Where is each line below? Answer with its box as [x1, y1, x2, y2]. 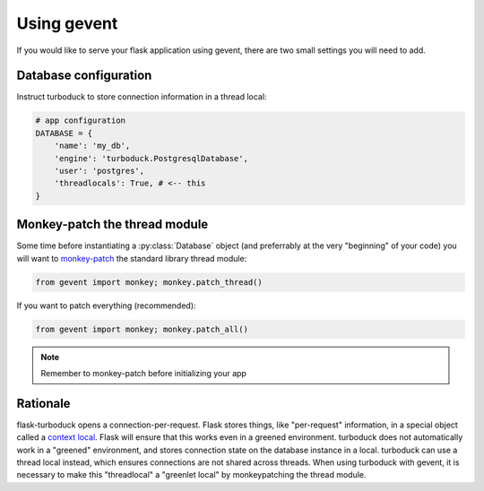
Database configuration [16, 68, 152, 83]
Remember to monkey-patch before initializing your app [40, 368, 246, 378]
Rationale [16, 395, 71, 411]
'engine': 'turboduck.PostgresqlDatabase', [54, 153, 248, 163]
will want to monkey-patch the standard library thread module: [16, 253, 247, 263]
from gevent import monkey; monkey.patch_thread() [35, 277, 264, 287]
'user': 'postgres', [54, 166, 145, 176]
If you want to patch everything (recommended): [16, 300, 196, 311]
